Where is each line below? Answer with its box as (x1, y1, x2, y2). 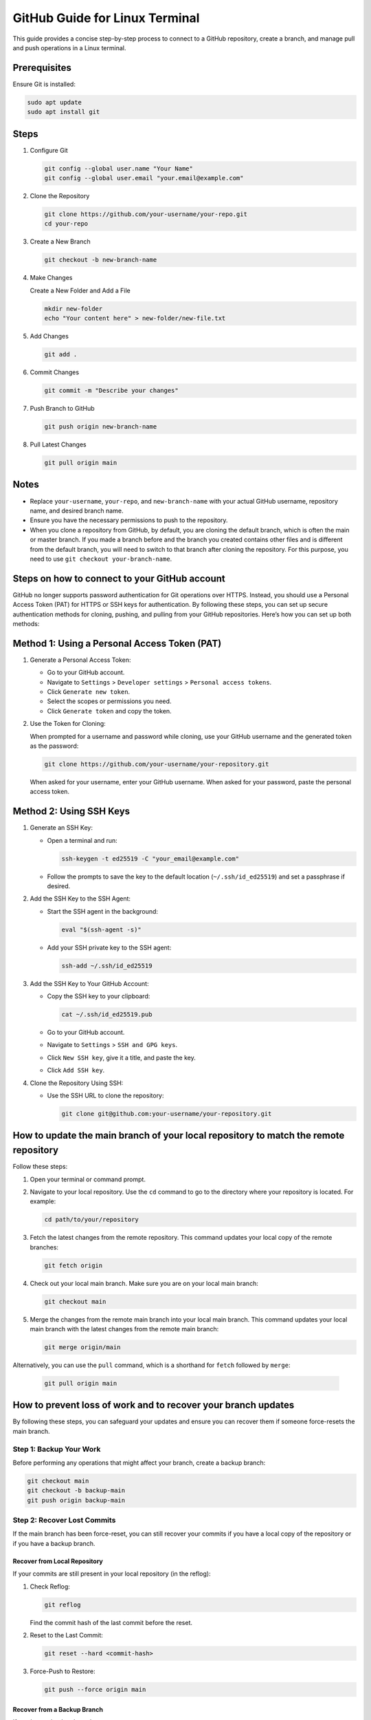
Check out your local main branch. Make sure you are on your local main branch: (30, 1279, 259, 1287)
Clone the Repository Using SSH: (30, 1079, 124, 1087)
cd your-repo (44, 220, 89, 228)
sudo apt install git (27, 108, 100, 116)
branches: (30, 1243, 58, 1251)
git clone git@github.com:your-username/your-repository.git (61, 1110, 272, 1118)
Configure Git (30, 146, 68, 154)
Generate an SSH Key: (30, 824, 93, 832)
